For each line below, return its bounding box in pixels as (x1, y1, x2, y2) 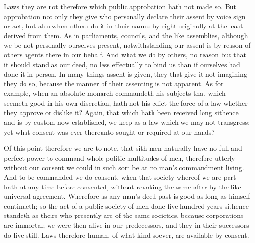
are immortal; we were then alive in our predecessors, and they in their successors (4, 220, 249, 230)
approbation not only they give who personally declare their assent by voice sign (4, 11, 246, 21)
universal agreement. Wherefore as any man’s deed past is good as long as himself (4, 191, 250, 201)
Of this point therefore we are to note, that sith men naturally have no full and (4, 143, 242, 153)
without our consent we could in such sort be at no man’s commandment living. (4, 162, 244, 172)
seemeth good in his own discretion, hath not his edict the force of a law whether (4, 97, 248, 108)
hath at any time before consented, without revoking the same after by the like (4, 181, 241, 191)
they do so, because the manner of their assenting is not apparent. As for (4, 78, 224, 88)
